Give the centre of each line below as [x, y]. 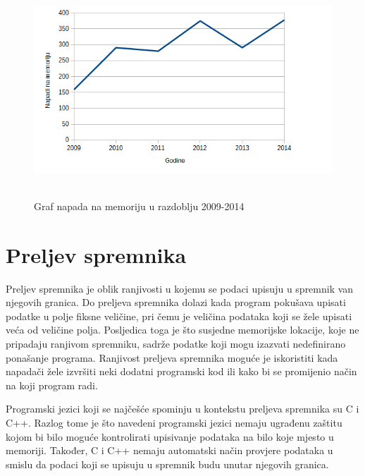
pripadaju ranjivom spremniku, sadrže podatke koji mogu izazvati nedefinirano [176, 344]
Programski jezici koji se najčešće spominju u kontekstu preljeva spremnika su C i [182, 409]
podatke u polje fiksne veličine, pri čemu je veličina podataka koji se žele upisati [179, 316]
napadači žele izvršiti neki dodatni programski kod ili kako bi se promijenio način [181, 371]
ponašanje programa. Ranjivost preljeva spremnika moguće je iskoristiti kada [172, 357]
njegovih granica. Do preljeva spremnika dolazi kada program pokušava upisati [176, 302]
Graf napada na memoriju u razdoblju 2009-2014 [139, 206]
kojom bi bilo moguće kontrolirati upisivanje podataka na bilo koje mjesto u [170, 436]
